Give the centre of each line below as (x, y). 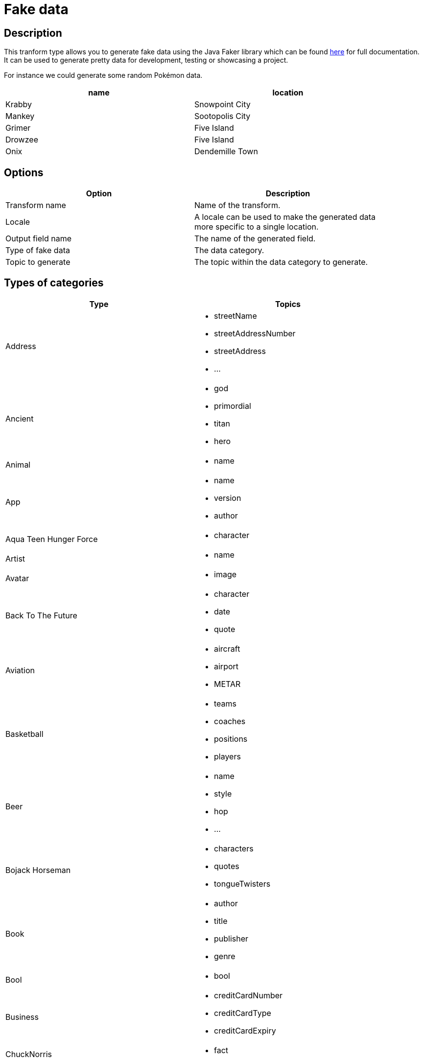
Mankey (20, 116)
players (227, 756)
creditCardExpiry (245, 1030)
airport (226, 666)
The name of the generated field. (255, 239)
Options (24, 172)
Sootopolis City (223, 116)
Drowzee (22, 140)
